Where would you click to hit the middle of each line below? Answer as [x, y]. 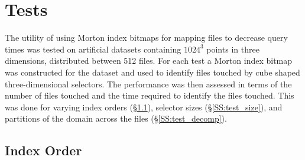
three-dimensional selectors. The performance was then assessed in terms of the [148, 84]
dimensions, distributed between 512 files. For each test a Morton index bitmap [149, 61]
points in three [233, 49]
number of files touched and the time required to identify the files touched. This [150, 95]
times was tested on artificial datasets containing [93, 49]
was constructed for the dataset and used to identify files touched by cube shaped [152, 72]
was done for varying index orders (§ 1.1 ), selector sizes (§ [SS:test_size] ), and [144, 107]
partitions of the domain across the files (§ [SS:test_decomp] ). [116, 118]
